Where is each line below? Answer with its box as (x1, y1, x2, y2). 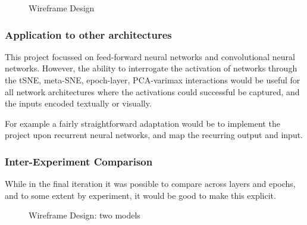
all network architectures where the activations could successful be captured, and (5, 85, 300, 98)
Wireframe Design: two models (29, 209, 140, 221)
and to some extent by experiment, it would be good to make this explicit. (5, 189, 276, 201)
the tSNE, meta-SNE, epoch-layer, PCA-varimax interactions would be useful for (5, 74, 300, 86)
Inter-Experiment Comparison (5, 154, 153, 168)
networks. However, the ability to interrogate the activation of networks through (5, 62, 297, 74)
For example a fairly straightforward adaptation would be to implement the (5, 117, 280, 129)
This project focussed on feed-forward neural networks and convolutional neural (5, 50, 295, 62)
